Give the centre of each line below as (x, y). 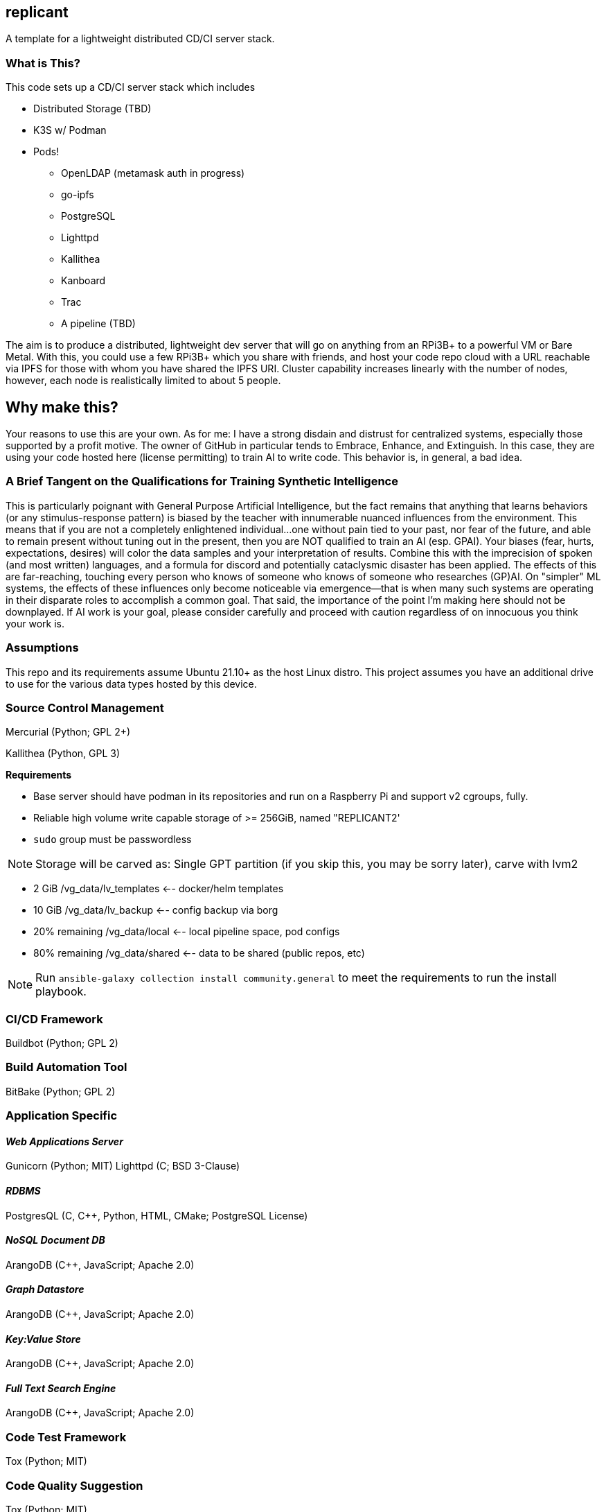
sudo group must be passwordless (113, 840)
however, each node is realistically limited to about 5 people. (143, 381)
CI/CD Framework (54, 1019)
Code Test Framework (66, 1437)
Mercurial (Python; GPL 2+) (68, 732)
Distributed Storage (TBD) (92, 109)
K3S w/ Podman (70, 130)
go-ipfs (78, 195)
